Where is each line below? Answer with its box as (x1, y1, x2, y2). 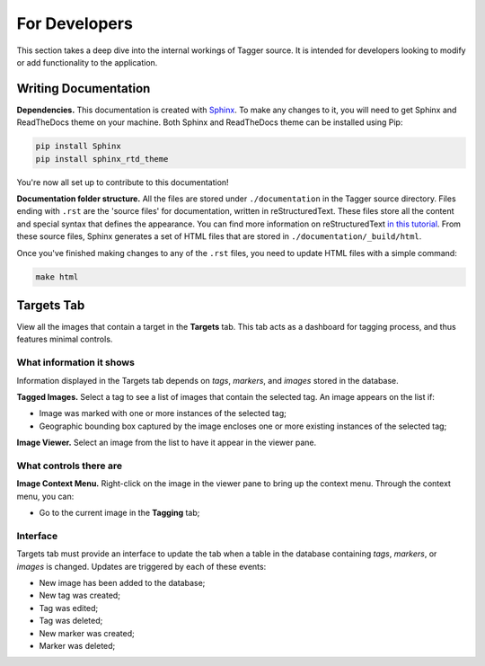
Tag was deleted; (39, 616, 103, 626)
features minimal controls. (16, 333, 113, 345)
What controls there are (16, 459, 123, 472)
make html (35, 271, 79, 282)
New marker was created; (39, 627, 135, 638)
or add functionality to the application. (16, 57, 158, 67)
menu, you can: (16, 491, 75, 502)
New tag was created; (39, 590, 121, 601)
